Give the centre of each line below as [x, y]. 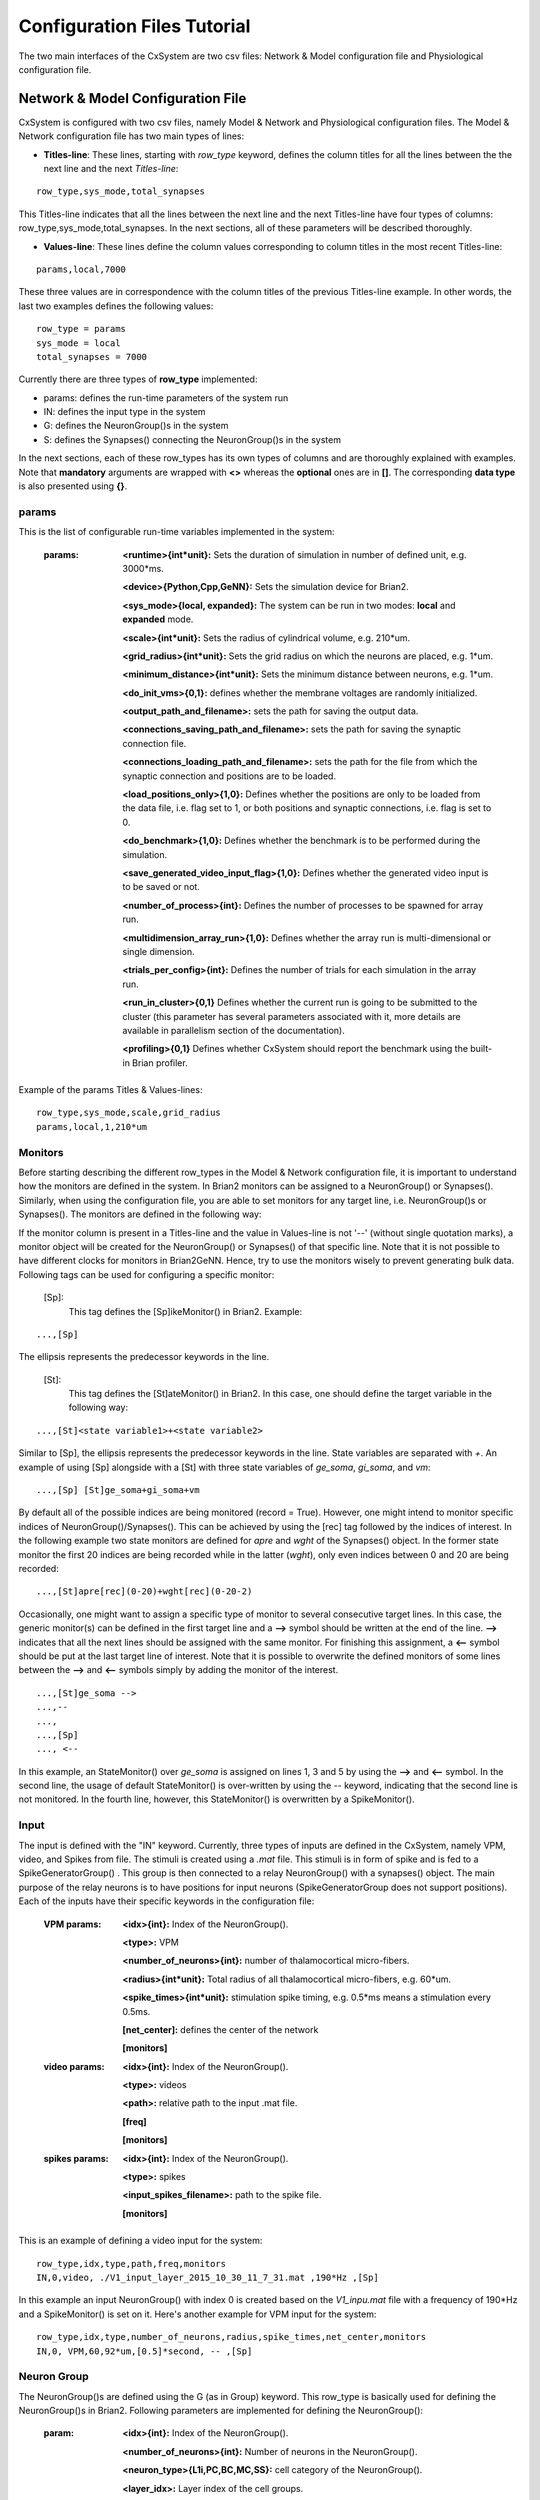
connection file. [154, 743]
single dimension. [158, 951]
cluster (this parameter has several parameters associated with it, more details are [291, 1016]
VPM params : [72, 1924]
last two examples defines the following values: [116, 306]
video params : [74, 2066]
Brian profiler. [160, 1062]
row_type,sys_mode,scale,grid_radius [129, 1113]
